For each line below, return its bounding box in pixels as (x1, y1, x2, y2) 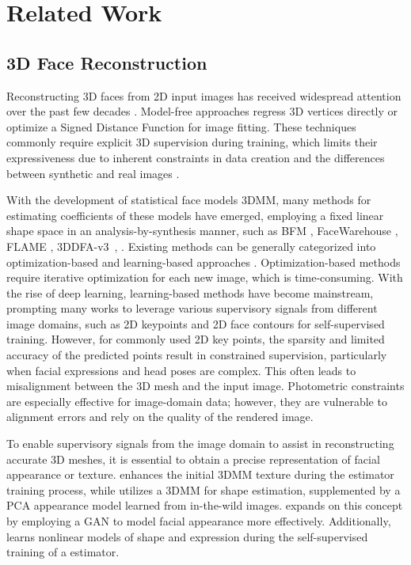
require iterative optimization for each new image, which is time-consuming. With (6, 269, 403, 286)
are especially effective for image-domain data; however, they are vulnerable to (6, 392, 387, 409)
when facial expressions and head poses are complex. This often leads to (6, 362, 356, 378)
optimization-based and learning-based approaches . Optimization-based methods (6, 253, 401, 270)
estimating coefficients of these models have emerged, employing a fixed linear (6, 207, 384, 223)
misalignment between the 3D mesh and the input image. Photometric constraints (6, 377, 405, 394)
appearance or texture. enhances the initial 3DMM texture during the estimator (6, 466, 394, 483)
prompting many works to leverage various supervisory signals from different (6, 300, 378, 317)
